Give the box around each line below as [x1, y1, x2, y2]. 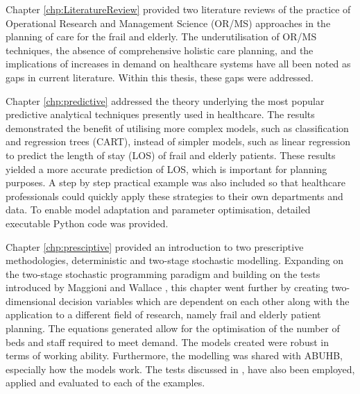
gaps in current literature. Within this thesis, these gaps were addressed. [6, 69, 314, 84]
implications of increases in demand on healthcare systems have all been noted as [6, 56, 351, 71]
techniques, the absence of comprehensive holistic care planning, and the [6, 42, 314, 57]
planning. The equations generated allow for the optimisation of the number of [6, 321, 340, 336]
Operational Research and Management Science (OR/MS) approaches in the [6, 15, 331, 30]
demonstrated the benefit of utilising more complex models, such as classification [6, 120, 349, 135]
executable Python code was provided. [6, 215, 169, 230]
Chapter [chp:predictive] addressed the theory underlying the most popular [6, 93, 325, 108]
